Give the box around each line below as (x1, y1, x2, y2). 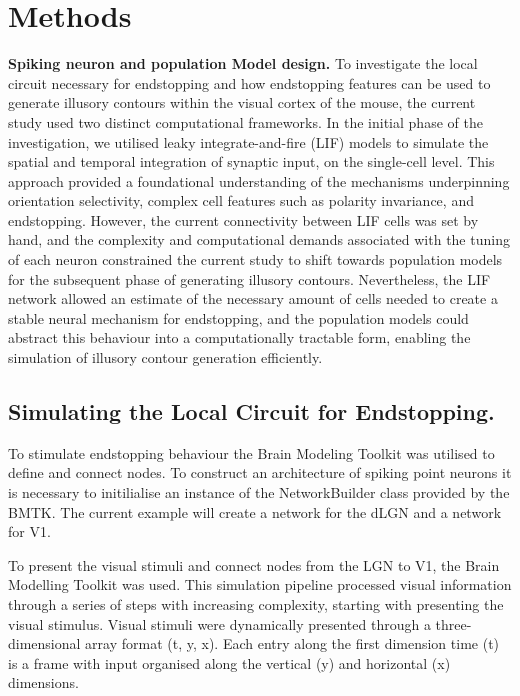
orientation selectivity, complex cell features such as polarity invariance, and (8, 190, 474, 211)
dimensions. (8, 672, 79, 693)
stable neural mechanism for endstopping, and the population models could (8, 307, 469, 328)
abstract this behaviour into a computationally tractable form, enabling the (8, 327, 471, 348)
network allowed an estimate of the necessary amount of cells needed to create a (8, 288, 498, 309)
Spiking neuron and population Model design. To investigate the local (8, 53, 478, 74)
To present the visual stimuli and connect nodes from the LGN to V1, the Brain (8, 554, 500, 575)
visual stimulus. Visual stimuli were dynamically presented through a (8, 613, 431, 634)
